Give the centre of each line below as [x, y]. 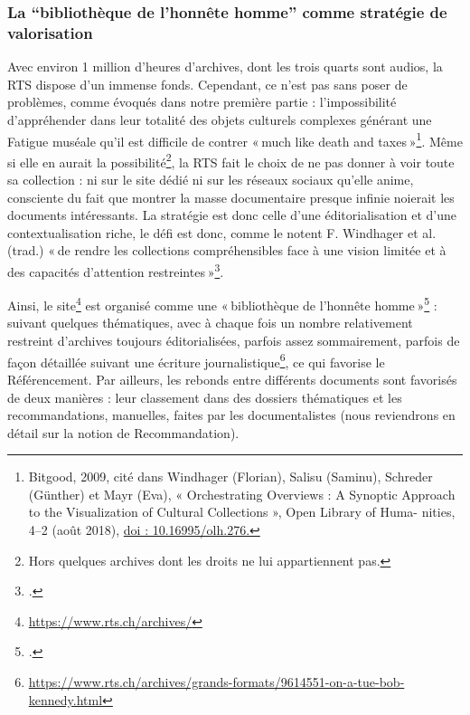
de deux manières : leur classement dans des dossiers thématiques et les [205, 397]
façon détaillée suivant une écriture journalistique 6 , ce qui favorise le [196, 360]
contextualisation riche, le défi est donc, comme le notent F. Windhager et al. [222, 232]
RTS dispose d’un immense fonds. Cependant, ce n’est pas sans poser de [207, 84]
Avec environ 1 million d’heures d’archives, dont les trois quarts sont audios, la [225, 67]
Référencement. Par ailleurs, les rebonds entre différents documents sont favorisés [232, 379]
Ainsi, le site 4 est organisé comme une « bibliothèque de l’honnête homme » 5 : [222, 304]
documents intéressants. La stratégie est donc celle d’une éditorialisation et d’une [232, 215]
